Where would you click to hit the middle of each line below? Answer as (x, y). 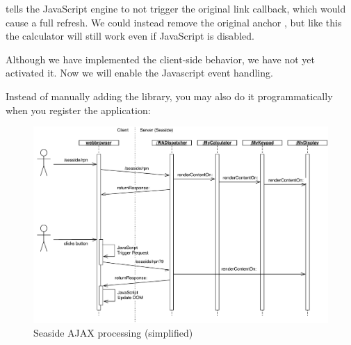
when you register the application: (78, 110)
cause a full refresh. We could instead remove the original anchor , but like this (174, 22)
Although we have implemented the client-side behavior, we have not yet (160, 59)
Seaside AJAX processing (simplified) (113, 332)
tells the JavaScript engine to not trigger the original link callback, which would (176, 8)
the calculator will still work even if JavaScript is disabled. (130, 36)
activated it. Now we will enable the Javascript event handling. (139, 73)
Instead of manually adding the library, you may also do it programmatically (169, 96)
